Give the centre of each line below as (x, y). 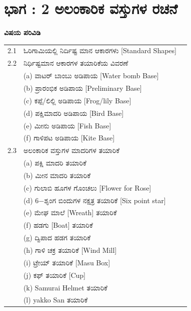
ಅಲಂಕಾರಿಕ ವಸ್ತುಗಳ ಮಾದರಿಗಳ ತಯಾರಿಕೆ (71, 150)
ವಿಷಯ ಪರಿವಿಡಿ (22, 32)
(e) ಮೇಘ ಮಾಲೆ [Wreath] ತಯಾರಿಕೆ (70, 212)
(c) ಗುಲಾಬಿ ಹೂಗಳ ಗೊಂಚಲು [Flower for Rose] (87, 187)
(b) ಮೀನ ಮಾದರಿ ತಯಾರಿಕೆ (57, 175)
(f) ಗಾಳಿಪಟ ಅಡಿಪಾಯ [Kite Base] (69, 138)
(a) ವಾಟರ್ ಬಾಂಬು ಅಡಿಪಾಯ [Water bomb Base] (91, 75)
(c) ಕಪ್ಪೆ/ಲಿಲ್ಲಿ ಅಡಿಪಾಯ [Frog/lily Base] (77, 100)
